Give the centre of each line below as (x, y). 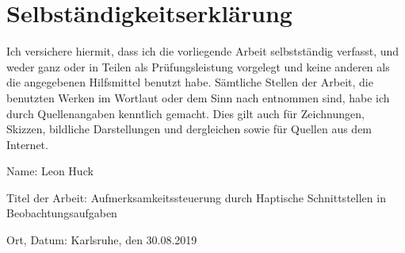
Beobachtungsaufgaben (62, 213)
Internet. (27, 144)
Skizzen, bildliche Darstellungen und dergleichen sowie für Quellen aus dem (189, 129)
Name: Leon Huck (50, 171)
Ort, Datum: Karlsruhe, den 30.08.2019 (102, 240)
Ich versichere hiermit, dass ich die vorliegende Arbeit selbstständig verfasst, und (203, 51)
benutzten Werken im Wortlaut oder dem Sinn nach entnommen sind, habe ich (198, 97)
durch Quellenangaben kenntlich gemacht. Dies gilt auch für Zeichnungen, (185, 113)
